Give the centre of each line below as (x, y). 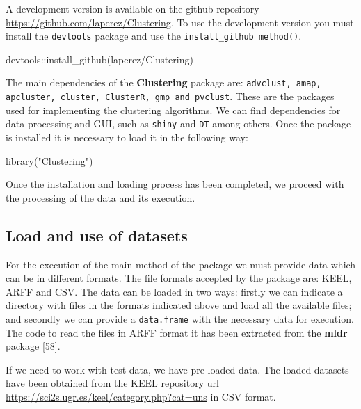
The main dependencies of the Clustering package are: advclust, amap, (163, 82)
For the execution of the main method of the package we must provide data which (181, 264)
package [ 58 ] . (33, 346)
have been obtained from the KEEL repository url (112, 383)
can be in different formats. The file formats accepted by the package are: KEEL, (179, 278)
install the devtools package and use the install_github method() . (154, 36)
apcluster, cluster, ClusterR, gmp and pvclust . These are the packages (170, 96)
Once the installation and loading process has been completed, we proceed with (175, 184)
